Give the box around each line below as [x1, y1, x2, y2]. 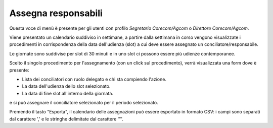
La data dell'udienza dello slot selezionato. [22, 83, 111, 89]
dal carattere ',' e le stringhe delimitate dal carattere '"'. [9, 116, 124, 122]
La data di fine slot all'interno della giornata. [22, 90, 114, 96]
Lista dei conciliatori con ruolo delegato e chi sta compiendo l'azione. [22, 76, 167, 82]
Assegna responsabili [9, 8, 103, 19]
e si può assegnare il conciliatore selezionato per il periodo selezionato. [9, 100, 159, 106]
